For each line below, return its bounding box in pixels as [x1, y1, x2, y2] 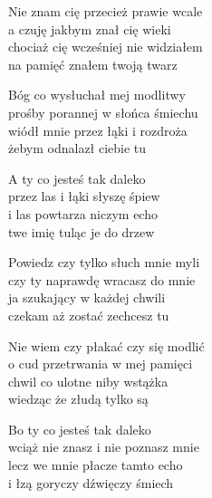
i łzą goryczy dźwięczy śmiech [8, 473, 174, 492]
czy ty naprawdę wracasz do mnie [8, 270, 196, 289]
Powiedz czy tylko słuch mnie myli [8, 253, 200, 272]
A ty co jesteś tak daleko [8, 168, 146, 187]
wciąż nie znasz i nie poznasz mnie [8, 437, 199, 456]
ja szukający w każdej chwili [8, 288, 166, 307]
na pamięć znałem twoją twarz [8, 54, 178, 73]
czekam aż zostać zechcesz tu [8, 305, 169, 324]
